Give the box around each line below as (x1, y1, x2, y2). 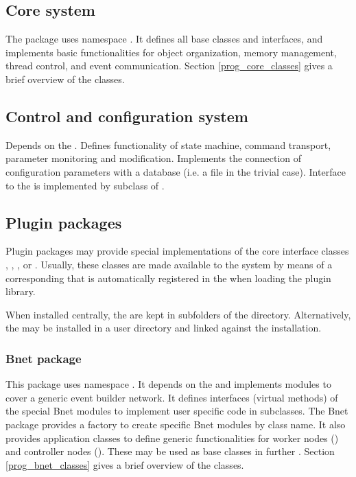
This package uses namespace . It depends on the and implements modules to (5, 377, 331, 391)
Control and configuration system (5, 105, 248, 126)
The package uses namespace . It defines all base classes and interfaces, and (5, 32, 323, 46)
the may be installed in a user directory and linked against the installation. (5, 321, 322, 335)
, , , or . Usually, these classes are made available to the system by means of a (5, 257, 333, 271)
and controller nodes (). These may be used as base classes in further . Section (5, 444, 335, 458)
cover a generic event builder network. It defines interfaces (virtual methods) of (5, 390, 338, 404)
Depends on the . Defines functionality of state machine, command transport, (5, 137, 331, 152)
